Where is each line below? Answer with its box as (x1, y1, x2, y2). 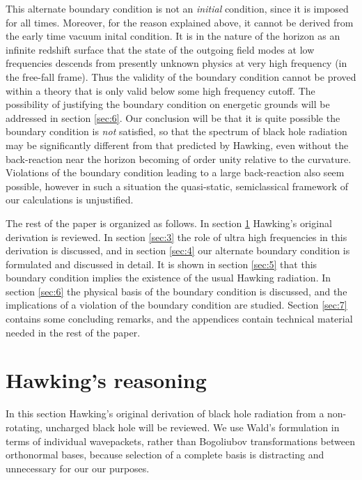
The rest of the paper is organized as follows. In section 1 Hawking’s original (6, 215, 332, 230)
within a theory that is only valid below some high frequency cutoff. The (6, 83, 315, 98)
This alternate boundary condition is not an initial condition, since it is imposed (6, 1, 349, 15)
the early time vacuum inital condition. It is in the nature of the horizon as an (6, 29, 340, 43)
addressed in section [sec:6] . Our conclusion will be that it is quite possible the (6, 110, 340, 125)
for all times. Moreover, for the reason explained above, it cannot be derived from (6, 15, 354, 29)
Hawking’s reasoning (6, 366, 207, 394)
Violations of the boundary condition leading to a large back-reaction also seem (6, 165, 345, 180)
